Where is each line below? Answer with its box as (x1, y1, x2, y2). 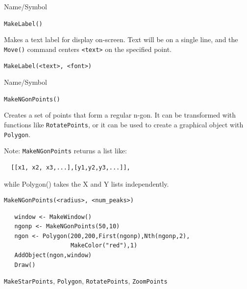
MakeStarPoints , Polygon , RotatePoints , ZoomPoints (4, 276, 168, 286)
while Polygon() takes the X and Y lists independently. (4, 178, 169, 189)
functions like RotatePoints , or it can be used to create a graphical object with (4, 119, 244, 129)
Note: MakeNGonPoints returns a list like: (4, 145, 127, 156)
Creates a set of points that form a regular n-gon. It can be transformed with (4, 110, 236, 120)
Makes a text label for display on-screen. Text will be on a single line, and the (4, 34, 238, 45)
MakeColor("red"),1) (71, 242, 138, 249)
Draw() (14, 261, 36, 268)
